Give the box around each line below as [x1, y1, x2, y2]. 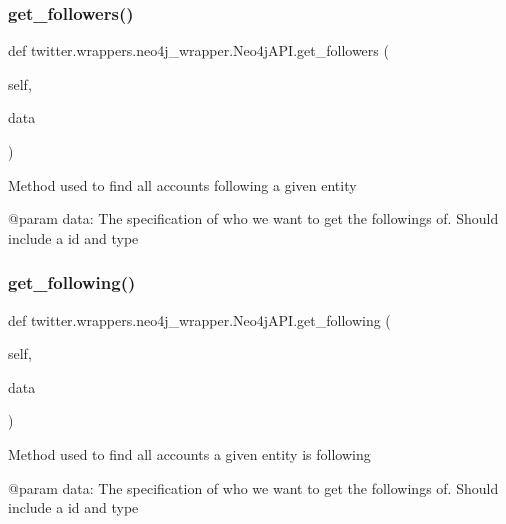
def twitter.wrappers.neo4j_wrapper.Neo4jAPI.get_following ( [8, 309, 391, 330]
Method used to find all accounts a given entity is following [8, 443, 371, 464]
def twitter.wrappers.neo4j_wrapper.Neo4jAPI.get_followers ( [8, 40, 389, 61]
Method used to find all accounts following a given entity [8, 174, 357, 195]
